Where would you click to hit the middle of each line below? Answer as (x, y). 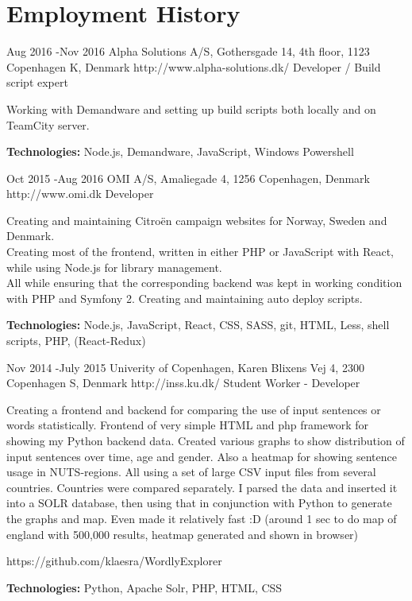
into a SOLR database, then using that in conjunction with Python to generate (199, 503)
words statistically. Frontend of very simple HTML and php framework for (187, 425)
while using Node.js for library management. (114, 267)
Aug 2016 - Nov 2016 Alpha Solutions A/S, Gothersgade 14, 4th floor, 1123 (188, 51)
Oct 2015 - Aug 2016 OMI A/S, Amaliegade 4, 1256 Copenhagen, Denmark (188, 178)
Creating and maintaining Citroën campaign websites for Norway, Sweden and (197, 220)
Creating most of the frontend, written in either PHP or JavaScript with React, (200, 252)
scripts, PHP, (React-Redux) (76, 341)
